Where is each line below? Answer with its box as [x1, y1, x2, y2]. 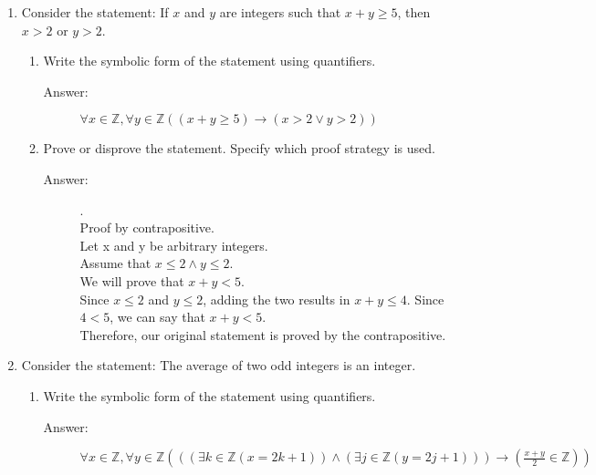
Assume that [79, 253, 152, 273]
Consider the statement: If [21, 3, 169, 21]
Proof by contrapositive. [79, 218, 214, 237]
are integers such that [219, 3, 341, 21]
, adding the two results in [203, 289, 350, 308]
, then [397, 3, 431, 21]
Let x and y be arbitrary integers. [79, 235, 268, 254]
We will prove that [79, 271, 184, 290]
